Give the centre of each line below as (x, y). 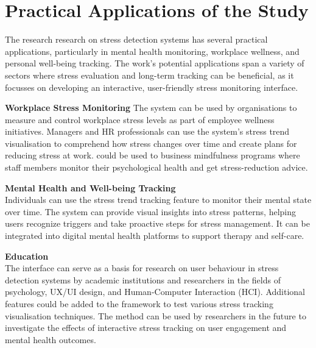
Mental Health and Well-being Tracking (90, 187)
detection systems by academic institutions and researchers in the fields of (143, 279)
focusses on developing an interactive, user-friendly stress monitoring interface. (152, 87)
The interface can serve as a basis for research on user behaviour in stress (142, 268)
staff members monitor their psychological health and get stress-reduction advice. (156, 167)
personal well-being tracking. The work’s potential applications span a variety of (155, 63)
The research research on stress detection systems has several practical (136, 39)
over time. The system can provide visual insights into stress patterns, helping (150, 211)
